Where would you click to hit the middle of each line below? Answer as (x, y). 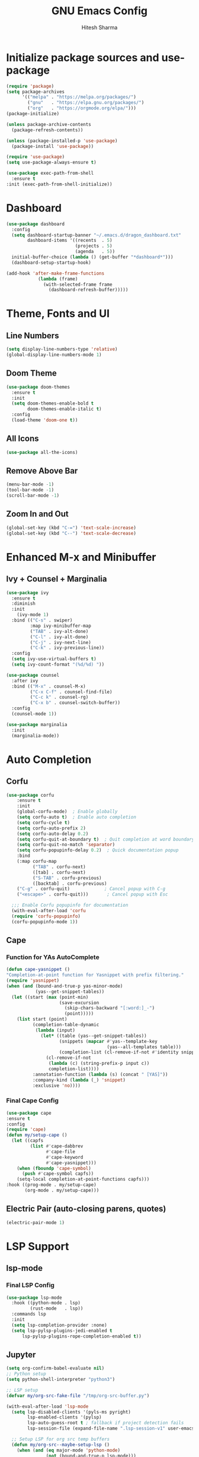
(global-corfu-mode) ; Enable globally (67, 812)
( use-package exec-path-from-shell (50, 174)
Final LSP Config (31, 1285)
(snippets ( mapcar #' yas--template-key (108, 1041)
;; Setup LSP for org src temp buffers (61, 1439)
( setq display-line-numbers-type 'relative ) (62, 349)
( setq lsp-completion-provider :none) (60, 1325)
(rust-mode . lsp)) (57, 1308)
